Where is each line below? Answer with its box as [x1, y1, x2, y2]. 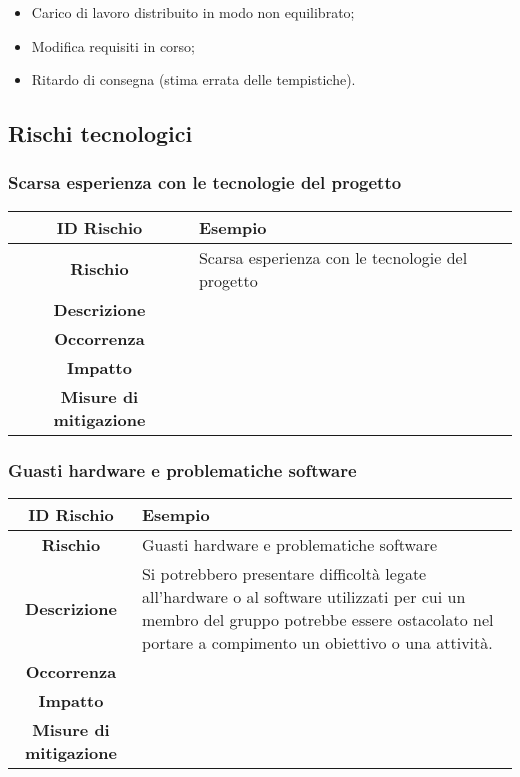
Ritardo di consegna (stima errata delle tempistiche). [31, 69, 356, 90]
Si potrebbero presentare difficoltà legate [141, 562, 427, 585]
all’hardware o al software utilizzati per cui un [141, 585, 466, 608]
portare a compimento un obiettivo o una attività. [141, 631, 493, 654]
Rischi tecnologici [8, 118, 193, 149]
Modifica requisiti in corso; [31, 35, 195, 56]
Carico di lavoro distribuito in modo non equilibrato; [31, 2, 355, 22]
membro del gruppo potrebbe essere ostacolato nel [141, 608, 494, 631]
